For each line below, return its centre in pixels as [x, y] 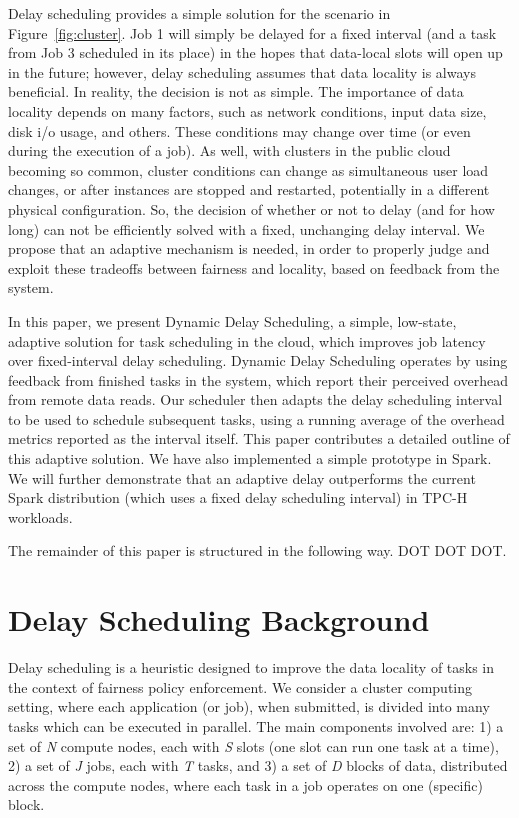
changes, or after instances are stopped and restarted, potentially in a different [249, 189]
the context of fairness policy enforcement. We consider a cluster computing [240, 686]
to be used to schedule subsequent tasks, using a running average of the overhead [256, 418]
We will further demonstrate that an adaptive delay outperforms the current [242, 477]
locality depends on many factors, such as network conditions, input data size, [247, 110]
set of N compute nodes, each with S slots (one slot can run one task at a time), [253, 745]
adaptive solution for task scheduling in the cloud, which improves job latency [247, 340]
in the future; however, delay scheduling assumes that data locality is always [242, 71]
